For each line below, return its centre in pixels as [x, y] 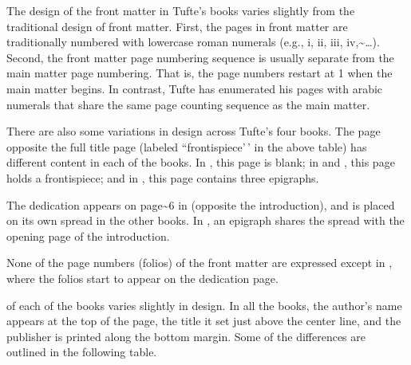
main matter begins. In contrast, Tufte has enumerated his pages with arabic [195, 88]
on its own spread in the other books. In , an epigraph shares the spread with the [205, 220]
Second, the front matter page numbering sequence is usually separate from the [200, 57]
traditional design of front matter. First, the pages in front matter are [177, 26]
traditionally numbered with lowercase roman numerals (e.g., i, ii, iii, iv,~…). [193, 42]
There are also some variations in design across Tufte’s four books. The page [194, 131]
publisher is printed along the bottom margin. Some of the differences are [186, 336]
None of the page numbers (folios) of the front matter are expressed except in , [200, 263]
